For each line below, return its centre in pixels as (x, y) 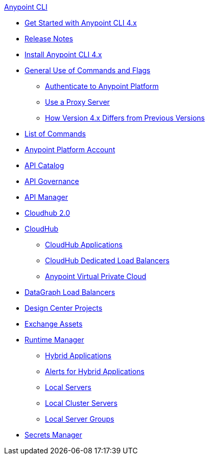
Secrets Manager (53, 435)
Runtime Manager (54, 340)
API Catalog (44, 165)
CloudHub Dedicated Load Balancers (107, 260)
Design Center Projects (64, 308)
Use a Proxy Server (77, 102)
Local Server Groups (80, 419)
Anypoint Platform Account (70, 150)
